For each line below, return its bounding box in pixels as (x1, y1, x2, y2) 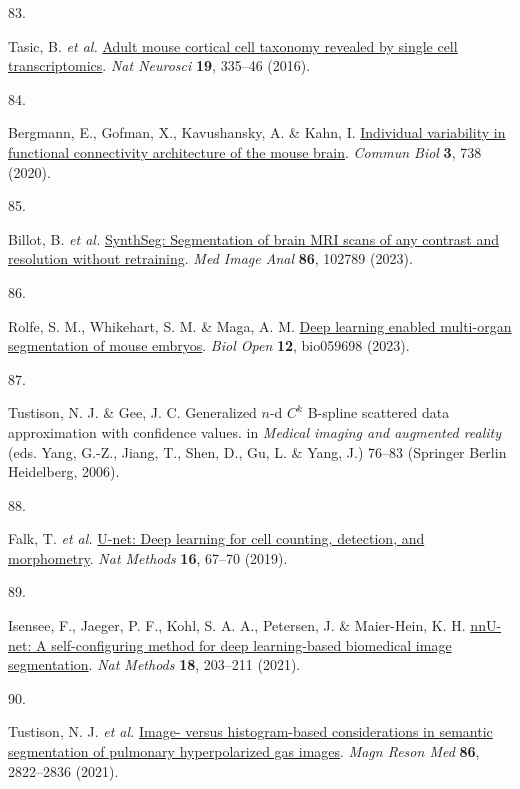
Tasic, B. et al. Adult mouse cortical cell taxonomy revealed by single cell (8, 35, 458, 56)
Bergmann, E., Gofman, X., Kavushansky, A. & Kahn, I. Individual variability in (8, 122, 506, 143)
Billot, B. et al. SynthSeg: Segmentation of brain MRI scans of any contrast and (8, 228, 499, 249)
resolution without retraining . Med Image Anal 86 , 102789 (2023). (8, 248, 413, 269)
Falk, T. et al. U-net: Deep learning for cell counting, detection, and (8, 528, 425, 549)
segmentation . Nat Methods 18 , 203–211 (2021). (8, 654, 301, 675)
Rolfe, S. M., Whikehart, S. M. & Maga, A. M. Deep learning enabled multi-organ (8, 315, 512, 336)
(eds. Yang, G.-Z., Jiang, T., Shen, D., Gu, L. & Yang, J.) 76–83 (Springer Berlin (8, 441, 507, 462)
